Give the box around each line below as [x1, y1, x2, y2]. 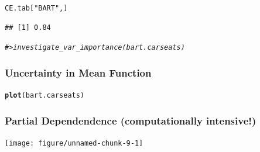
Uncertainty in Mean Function [5, 65, 152, 80]
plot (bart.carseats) [5, 91, 85, 100]
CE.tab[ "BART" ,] [5, 4, 68, 12]
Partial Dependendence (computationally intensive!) [5, 113, 256, 127]
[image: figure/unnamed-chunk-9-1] [5, 139, 143, 147]
